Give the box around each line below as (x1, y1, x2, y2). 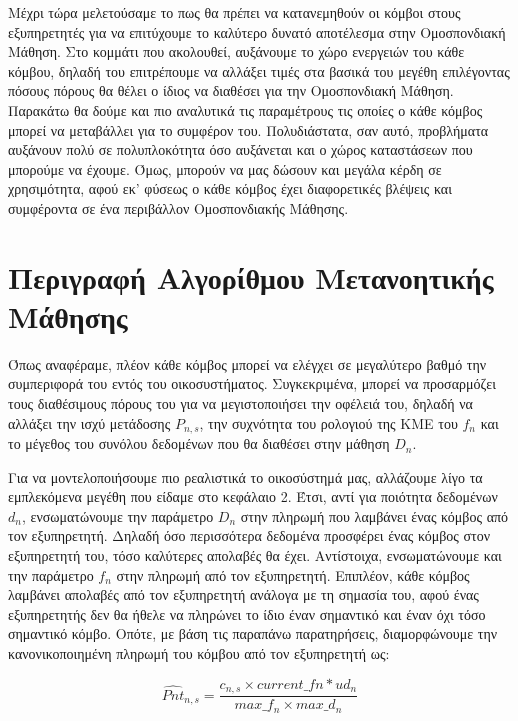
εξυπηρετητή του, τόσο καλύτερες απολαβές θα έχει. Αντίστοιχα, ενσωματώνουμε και (8, 545, 502, 566)
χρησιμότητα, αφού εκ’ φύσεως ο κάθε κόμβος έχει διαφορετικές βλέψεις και (8, 178, 452, 199)
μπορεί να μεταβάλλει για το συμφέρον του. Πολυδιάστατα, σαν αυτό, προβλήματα (8, 119, 489, 140)
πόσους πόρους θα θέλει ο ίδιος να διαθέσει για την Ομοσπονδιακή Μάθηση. (8, 80, 454, 101)
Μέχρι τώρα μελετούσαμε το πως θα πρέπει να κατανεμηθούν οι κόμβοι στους (8, 2, 461, 22)
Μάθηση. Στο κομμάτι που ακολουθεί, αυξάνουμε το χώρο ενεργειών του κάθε (8, 41, 465, 62)
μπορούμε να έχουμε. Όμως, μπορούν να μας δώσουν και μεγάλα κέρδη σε (8, 158, 442, 179)
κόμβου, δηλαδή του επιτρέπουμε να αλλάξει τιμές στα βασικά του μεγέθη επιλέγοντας (8, 60, 510, 81)
